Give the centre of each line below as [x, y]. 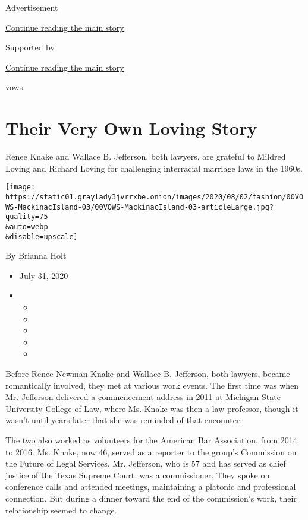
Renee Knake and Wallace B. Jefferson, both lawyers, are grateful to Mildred [146, 156]
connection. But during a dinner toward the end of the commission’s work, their [151, 498]
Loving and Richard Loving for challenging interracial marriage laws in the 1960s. [154, 168]
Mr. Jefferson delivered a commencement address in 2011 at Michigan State [143, 397]
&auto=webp [27, 226]
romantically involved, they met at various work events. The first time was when [152, 385]
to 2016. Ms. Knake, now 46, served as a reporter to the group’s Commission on [151, 451]
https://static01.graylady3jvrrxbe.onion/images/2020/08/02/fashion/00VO [155, 197]
